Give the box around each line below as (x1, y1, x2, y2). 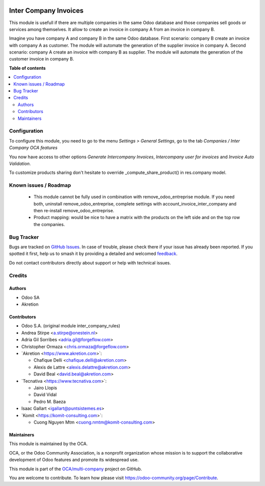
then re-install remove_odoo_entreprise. (33, 208, 115, 214)
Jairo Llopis (33, 385, 57, 391)
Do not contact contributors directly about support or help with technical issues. (9, 259, 171, 265)
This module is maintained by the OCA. (9, 441, 88, 447)
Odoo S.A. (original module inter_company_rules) (21, 323, 120, 329)
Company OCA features (9, 145, 58, 151)
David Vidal (33, 392, 57, 398)
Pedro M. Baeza (33, 399, 66, 404)
